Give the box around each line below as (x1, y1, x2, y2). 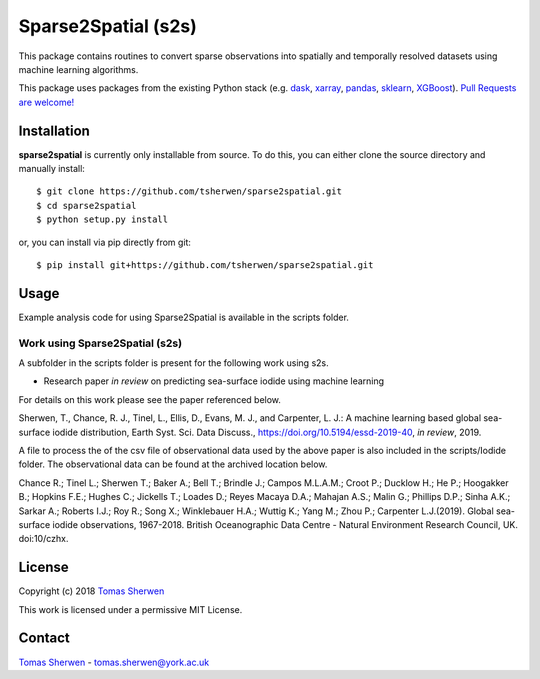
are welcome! (18, 96, 75, 108)
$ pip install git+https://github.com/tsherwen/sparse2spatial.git (36, 259, 374, 270)
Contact (18, 630, 70, 647)
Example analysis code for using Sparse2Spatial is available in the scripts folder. (18, 311, 350, 323)
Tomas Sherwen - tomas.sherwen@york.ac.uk (18, 656, 210, 668)
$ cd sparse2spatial (36, 200, 137, 211)
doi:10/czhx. (18, 533, 69, 545)
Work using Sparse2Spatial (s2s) (18, 336, 183, 350)
